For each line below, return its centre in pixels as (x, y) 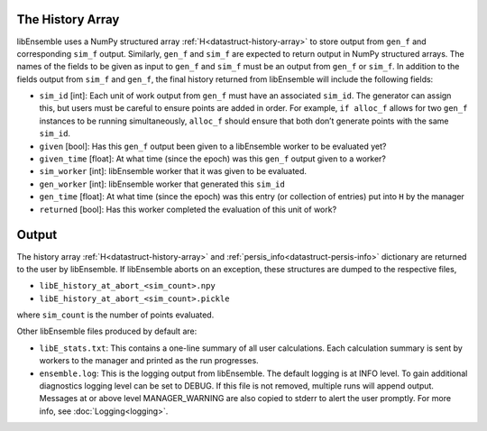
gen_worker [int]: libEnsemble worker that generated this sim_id (162, 184)
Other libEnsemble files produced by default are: (107, 331)
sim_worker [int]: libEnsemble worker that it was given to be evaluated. (173, 171)
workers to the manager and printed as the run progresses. (149, 361)
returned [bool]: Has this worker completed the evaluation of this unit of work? (188, 209)
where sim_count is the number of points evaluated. (115, 315)
